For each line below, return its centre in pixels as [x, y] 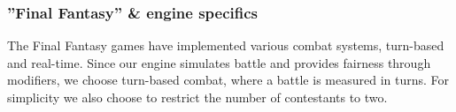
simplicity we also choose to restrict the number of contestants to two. [197, 97]
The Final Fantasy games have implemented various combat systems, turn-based [226, 45]
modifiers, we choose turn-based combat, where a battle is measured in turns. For [228, 80]
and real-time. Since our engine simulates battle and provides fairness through [219, 62]
